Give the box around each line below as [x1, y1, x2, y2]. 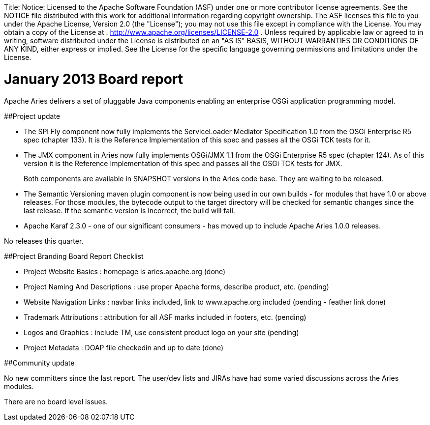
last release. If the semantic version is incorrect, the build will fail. [24, 206, 235, 215]
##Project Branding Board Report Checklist [4, 252, 144, 260]
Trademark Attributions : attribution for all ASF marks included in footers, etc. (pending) [24, 312, 307, 321]
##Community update [4, 358, 75, 367]
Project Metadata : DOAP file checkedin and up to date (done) [24, 343, 224, 352]
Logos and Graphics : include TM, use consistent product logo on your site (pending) [24, 328, 299, 337]
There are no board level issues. [4, 397, 108, 406]
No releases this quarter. [4, 236, 84, 245]
